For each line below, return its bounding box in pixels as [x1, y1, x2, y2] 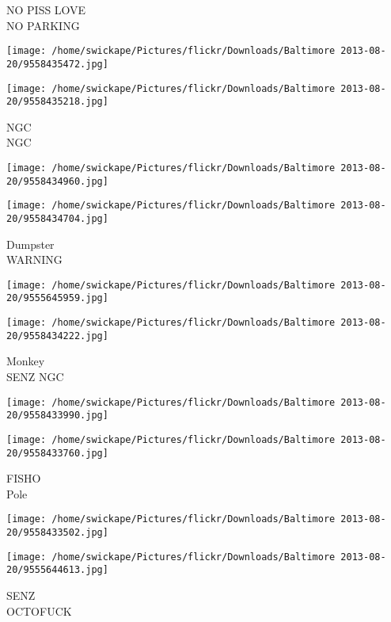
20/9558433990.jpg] [6, 410, 108, 422]
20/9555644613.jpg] [6, 564, 108, 576]
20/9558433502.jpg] [6, 527, 108, 539]
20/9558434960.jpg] [6, 175, 108, 187]
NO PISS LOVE [6, 2, 86, 17]
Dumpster [6, 235, 55, 252]
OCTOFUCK [6, 602, 72, 619]
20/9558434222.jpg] [6, 330, 108, 342]
